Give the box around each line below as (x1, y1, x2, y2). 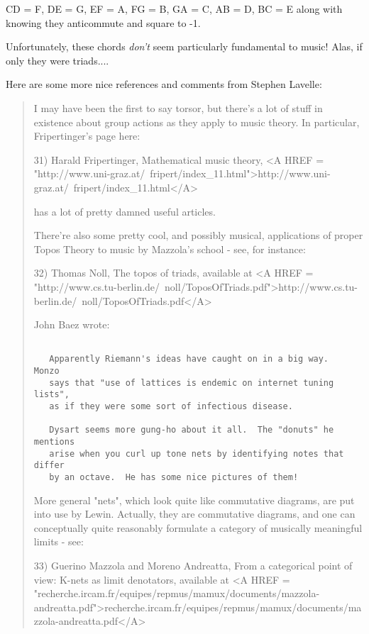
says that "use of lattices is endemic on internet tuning (49, 377, 334, 388)
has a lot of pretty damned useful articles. (33, 204, 216, 218)
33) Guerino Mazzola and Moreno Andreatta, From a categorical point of (33, 557, 353, 572)
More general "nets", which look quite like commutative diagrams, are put (33, 492, 355, 507)
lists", (33, 389, 70, 400)
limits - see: (33, 534, 84, 549)
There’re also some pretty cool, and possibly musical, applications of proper (33, 228, 363, 243)
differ (33, 460, 65, 471)
